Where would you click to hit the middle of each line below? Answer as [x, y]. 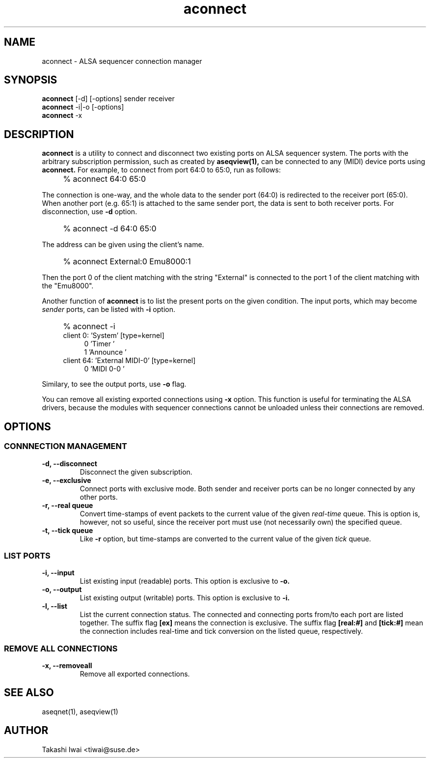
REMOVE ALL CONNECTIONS [61, 648]
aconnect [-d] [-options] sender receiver [108, 99]
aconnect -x [62, 115]
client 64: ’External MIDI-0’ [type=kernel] [129, 361]
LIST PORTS [27, 555]
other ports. [99, 497]
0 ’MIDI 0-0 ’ [104, 369]
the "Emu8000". [68, 286]
